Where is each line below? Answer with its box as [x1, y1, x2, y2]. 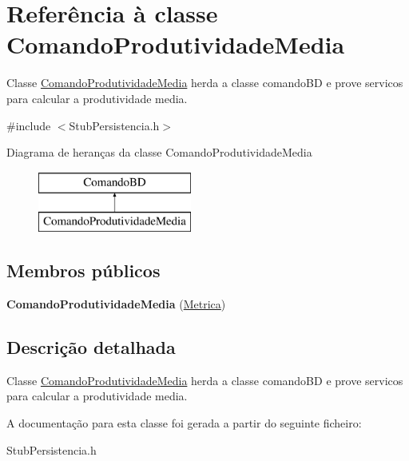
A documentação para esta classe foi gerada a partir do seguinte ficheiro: [6, 415, 362, 431]
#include [6, 117, 51, 133]
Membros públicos [6, 258, 161, 283]
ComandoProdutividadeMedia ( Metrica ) [6, 296, 226, 312]
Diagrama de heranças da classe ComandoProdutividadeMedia [6, 144, 312, 161]
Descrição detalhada [6, 335, 176, 360]
